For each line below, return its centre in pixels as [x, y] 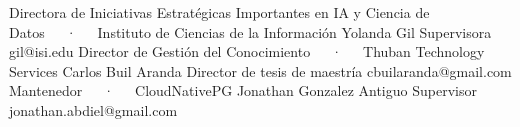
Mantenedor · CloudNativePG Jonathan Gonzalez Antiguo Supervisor [243, 90]
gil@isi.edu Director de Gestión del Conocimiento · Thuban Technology [247, 51]
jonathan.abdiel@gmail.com [93, 109]
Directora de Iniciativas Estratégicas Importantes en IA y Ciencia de [219, 12]
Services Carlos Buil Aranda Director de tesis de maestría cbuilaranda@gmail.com [260, 70]
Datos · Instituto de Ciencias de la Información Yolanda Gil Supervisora [250, 31]
